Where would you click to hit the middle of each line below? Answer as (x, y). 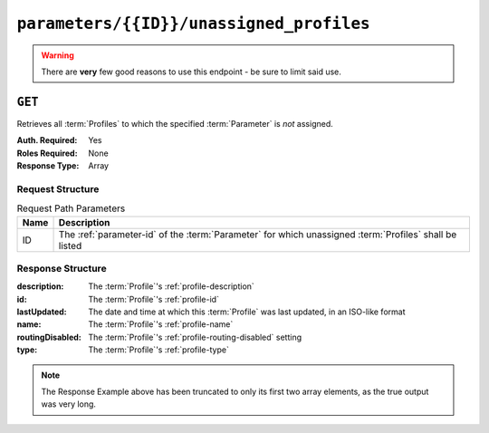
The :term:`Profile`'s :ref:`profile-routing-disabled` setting (195, 337)
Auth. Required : (47, 140)
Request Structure (58, 188)
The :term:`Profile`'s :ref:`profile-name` (161, 324)
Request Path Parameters (71, 208)
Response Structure (62, 268)
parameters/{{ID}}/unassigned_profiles (193, 24)
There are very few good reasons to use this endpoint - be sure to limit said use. (191, 72)
